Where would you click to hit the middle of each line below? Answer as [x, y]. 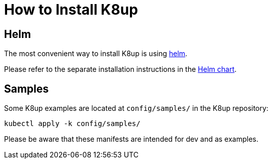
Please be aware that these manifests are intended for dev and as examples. [131, 139]
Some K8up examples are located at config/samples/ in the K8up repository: [136, 108]
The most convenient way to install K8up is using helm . [96, 54]
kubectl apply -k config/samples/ [72, 124]
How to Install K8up [71, 10]
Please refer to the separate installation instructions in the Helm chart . [120, 69]
